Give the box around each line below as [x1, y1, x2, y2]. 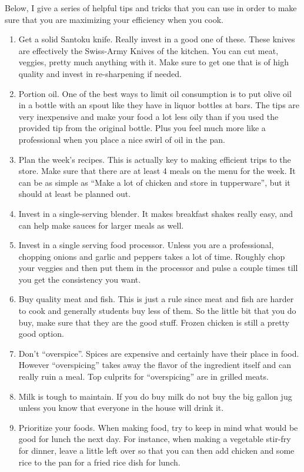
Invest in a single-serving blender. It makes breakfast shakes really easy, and [18, 207, 293, 219]
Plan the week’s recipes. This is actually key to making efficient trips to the [18, 153, 291, 165]
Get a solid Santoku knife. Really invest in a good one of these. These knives [18, 33, 295, 45]
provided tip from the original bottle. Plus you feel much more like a [18, 122, 266, 134]
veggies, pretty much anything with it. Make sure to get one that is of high [18, 56, 289, 68]
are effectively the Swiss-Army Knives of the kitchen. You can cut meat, [18, 44, 279, 56]
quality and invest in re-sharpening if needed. [18, 67, 182, 79]
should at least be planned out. [18, 188, 131, 200]
